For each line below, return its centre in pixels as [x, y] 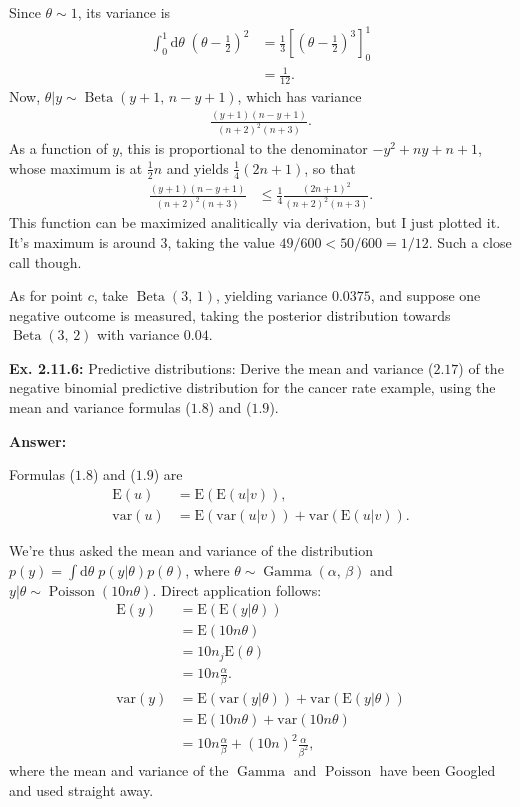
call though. [45, 261]
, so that [330, 167]
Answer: [38, 440]
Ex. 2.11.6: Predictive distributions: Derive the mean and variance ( [221, 367]
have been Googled [437, 769]
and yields [197, 167]
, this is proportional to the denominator [243, 148]
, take [110, 295]
